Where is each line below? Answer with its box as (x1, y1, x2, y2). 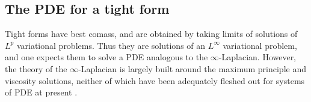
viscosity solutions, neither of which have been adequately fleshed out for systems (5, 74, 305, 86)
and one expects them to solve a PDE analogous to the (5, 51, 208, 63)
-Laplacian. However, (218, 51, 297, 63)
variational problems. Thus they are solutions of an (16, 39, 206, 51)
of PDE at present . (5, 86, 78, 98)
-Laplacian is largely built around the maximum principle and (78, 62, 306, 75)
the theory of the (5, 62, 67, 75)
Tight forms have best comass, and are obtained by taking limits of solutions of (5, 27, 298, 40)
